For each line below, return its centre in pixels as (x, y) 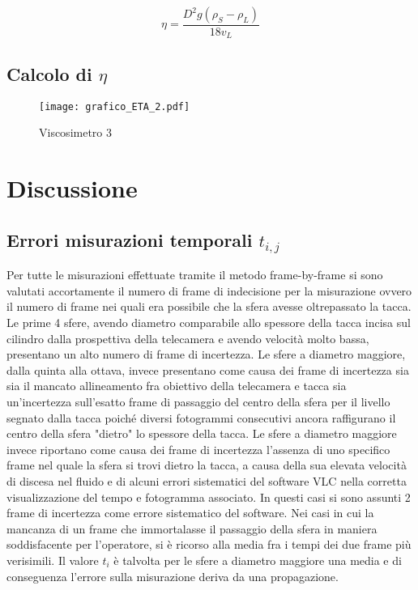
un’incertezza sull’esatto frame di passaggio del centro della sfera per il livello (198, 402)
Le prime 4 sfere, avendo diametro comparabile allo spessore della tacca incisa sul (209, 323)
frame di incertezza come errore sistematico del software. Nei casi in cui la (190, 513)
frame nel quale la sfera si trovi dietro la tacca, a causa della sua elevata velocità (207, 465)
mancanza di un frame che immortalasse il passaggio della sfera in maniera (192, 528)
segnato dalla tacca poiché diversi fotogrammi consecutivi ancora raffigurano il (201, 417)
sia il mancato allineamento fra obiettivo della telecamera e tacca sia (177, 386)
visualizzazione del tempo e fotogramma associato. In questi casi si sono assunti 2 (209, 497)
